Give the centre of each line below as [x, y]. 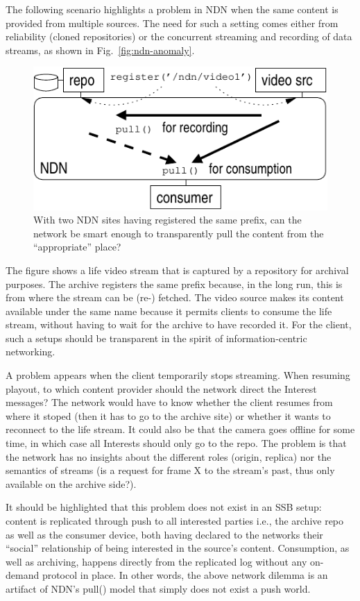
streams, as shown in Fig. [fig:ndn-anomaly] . [100, 50]
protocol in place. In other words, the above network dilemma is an [185, 575]
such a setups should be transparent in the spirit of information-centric [156, 338]
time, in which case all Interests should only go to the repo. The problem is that [176, 443]
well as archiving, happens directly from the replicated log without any [156, 561]
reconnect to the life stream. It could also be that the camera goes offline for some [180, 429]
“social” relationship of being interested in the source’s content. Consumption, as [178, 548]
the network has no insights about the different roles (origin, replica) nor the [169, 456]
